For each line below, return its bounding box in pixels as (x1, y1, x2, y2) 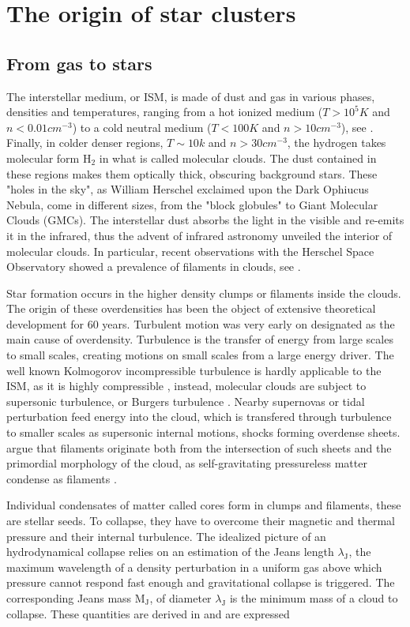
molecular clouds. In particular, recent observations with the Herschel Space (6, 242, 374, 259)
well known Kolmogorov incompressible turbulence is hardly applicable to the (6, 362, 382, 378)
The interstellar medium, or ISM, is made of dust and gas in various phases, (6, 88, 375, 104)
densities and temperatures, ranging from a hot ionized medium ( (6, 103, 323, 120)
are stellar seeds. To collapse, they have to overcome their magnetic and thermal (6, 512, 395, 529)
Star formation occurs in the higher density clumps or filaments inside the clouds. (6, 284, 401, 301)
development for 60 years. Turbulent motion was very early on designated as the (6, 315, 395, 332)
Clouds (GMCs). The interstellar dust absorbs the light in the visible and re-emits (6, 212, 404, 228)
